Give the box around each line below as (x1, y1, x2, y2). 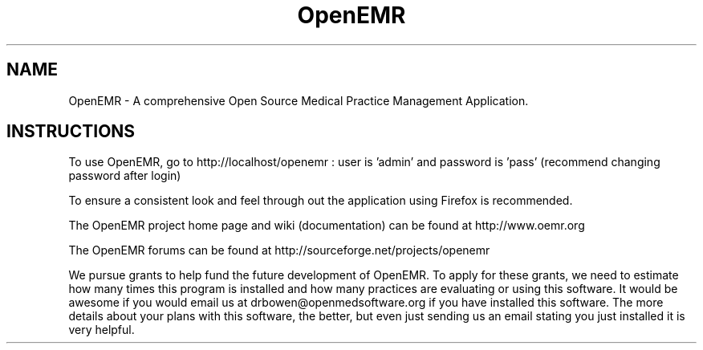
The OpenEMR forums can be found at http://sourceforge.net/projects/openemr (68, 243, 490, 258)
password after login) (68, 169, 181, 183)
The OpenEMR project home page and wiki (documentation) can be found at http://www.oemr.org (68, 218, 585, 233)
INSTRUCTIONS (6, 121, 136, 142)
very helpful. (68, 323, 135, 337)
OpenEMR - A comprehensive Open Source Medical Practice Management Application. (68, 93, 529, 108)
